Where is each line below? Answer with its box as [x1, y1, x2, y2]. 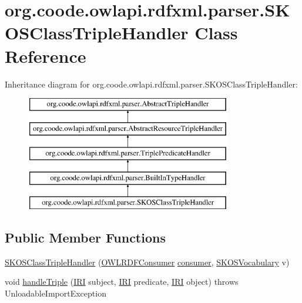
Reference [5, 43, 86, 68]
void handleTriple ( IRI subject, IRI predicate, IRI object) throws [5, 275, 239, 288]
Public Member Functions [5, 228, 166, 247]
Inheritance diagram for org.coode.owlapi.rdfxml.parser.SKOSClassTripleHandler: [5, 78, 298, 90]
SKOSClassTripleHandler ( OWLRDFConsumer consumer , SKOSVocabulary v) [5, 255, 290, 268]
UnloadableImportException [5, 287, 106, 299]
